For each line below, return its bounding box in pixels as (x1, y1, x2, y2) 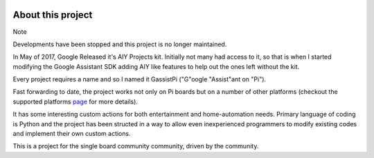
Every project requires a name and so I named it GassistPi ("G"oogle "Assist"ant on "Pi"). (12, 75, 267, 83)
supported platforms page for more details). (12, 97, 139, 106)
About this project (12, 9, 93, 21)
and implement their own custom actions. (12, 130, 131, 138)
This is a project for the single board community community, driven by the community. (12, 142, 259, 150)
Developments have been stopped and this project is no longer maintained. (12, 40, 227, 48)
